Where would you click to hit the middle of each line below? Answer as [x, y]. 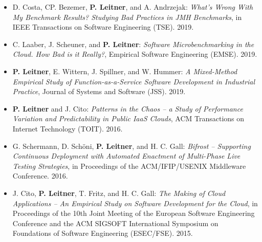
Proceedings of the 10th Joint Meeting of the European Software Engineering [134, 213]
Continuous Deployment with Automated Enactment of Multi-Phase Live [126, 156]
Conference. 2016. [40, 176]
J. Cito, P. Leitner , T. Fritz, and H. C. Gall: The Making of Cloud [119, 193]
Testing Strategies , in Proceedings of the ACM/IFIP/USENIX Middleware [129, 166]
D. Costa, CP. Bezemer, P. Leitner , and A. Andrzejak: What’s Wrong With [133, 7]
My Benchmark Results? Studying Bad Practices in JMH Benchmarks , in [127, 17]
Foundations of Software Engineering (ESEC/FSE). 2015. [103, 233]
